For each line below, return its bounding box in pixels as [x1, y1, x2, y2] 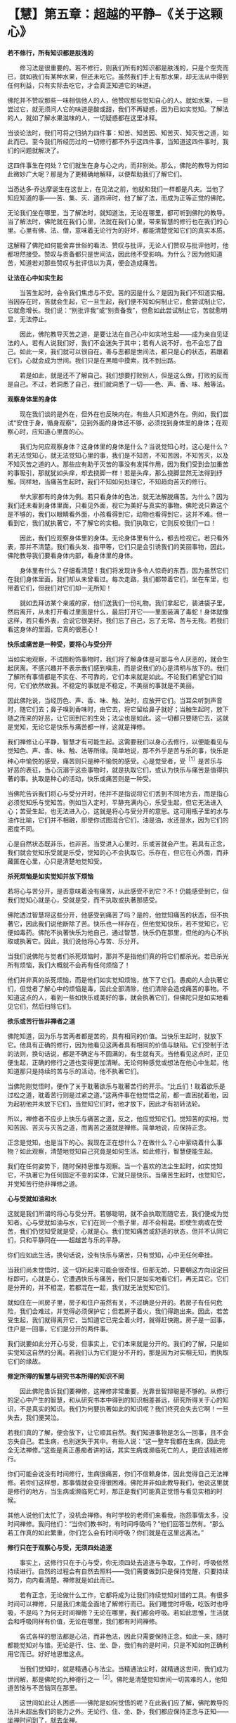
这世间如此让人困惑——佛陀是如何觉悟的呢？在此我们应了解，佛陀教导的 [19, 1698, 229, 1707]
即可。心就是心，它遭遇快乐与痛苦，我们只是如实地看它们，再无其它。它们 [13, 1274, 229, 1283]
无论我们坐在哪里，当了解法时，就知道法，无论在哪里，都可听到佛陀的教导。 [7, 208, 229, 217]
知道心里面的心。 [37, 427, 88, 436]
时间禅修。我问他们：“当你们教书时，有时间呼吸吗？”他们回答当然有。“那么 [7, 1519, 225, 1528]
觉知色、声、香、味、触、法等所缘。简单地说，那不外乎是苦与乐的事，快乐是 [7, 746, 229, 754]
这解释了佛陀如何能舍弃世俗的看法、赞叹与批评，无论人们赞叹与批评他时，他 [7, 240, 229, 250]
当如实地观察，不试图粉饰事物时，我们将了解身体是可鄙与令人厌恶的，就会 [7, 654, 223, 663]
